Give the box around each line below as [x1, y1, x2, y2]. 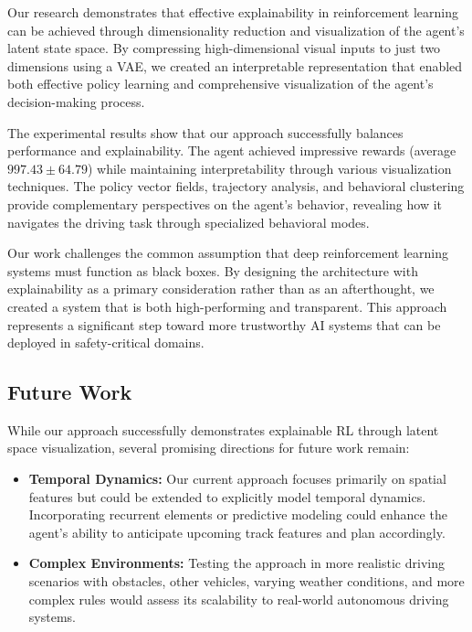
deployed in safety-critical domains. [7, 333, 205, 352]
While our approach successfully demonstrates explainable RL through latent [7, 420, 439, 439]
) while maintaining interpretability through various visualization [87, 158, 452, 177]
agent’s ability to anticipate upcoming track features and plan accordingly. [28, 522, 446, 541]
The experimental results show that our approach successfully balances [7, 123, 404, 142]
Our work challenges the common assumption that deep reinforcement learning [7, 243, 449, 262]
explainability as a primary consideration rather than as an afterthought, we [7, 279, 435, 298]
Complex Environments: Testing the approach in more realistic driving [28, 553, 445, 573]
